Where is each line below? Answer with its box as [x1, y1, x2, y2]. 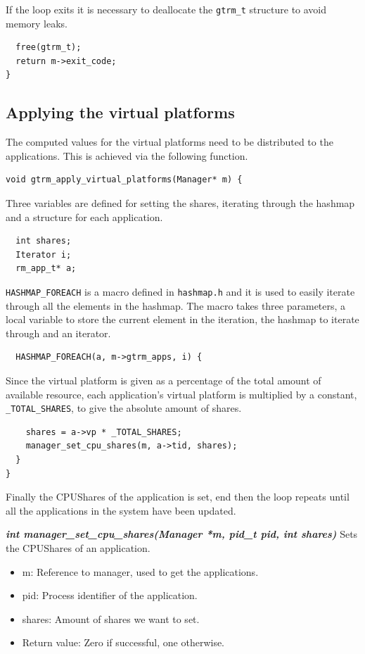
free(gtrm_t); [15, 42, 82, 53]
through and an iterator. [6, 325, 111, 340]
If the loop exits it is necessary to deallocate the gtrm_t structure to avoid [6, 2, 327, 16]
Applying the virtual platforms [6, 101, 235, 123]
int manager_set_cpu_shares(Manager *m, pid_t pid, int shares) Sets [6, 527, 358, 541]
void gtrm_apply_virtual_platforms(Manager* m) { [6, 175, 243, 185]
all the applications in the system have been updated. [6, 503, 236, 517]
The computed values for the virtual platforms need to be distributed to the [6, 134, 333, 149]
